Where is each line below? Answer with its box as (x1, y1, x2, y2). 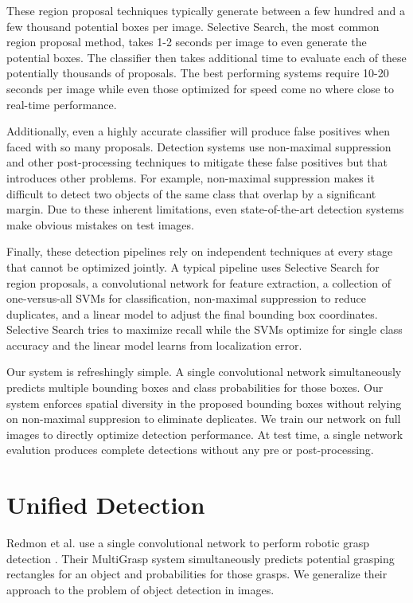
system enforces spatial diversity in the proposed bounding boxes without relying (6, 394, 402, 411)
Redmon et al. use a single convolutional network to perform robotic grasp (6, 534, 370, 551)
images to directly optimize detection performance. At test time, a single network (6, 425, 403, 442)
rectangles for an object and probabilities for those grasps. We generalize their (6, 566, 388, 582)
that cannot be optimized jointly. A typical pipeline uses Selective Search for (6, 258, 380, 275)
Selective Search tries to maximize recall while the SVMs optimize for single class (6, 321, 403, 338)
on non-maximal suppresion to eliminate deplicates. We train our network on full (6, 410, 401, 427)
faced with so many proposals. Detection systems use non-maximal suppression (6, 138, 392, 155)
